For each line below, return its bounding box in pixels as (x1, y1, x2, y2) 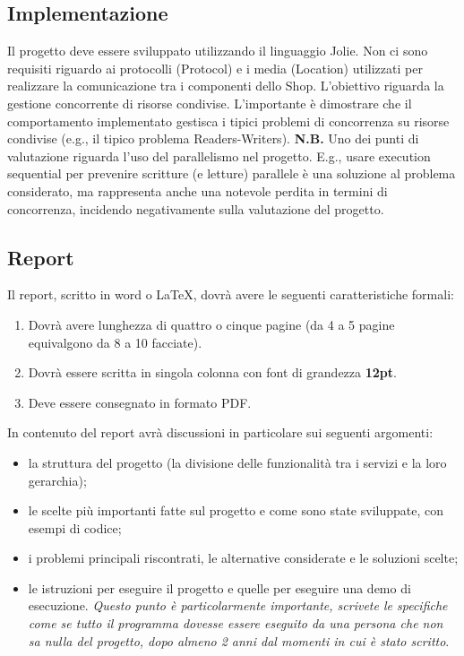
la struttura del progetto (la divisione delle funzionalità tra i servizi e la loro (28, 453, 447, 471)
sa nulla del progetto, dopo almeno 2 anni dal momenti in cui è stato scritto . (28, 631, 450, 650)
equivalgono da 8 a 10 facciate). (28, 332, 202, 351)
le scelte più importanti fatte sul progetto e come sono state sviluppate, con (28, 501, 443, 520)
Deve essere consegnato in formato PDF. (28, 393, 252, 411)
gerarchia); (28, 470, 87, 489)
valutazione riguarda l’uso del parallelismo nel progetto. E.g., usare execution (7, 146, 431, 165)
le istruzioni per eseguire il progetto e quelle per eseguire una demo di (28, 578, 411, 597)
